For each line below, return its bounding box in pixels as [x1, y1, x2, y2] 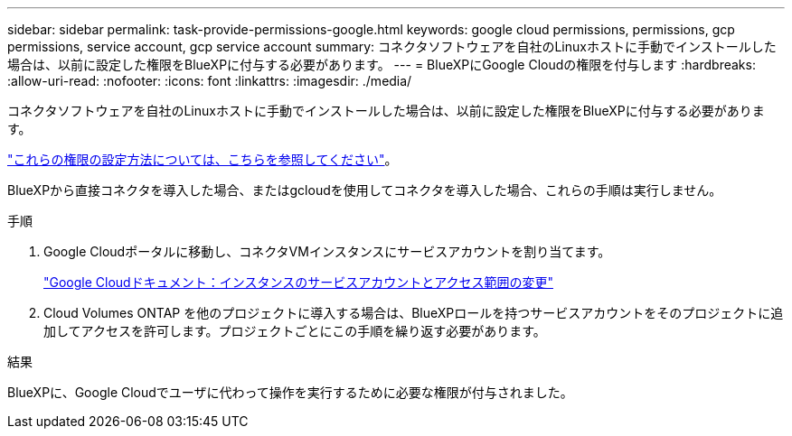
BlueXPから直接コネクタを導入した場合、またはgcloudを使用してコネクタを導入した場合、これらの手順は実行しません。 [7, 182, 722, 198]
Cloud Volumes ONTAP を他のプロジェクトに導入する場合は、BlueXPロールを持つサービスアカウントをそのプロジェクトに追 [43, 305, 784, 320]
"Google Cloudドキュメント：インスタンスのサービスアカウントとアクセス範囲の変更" [43, 274, 553, 290]
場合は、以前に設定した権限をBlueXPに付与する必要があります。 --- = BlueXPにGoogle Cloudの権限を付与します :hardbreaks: [7, 57, 756, 72]
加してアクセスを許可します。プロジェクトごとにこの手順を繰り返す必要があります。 [43, 323, 546, 339]
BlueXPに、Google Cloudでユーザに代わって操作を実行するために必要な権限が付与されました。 [7, 385, 573, 400]
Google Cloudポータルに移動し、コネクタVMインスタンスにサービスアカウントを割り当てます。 [43, 244, 611, 259]
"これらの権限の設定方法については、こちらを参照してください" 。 [7, 152, 398, 167]
